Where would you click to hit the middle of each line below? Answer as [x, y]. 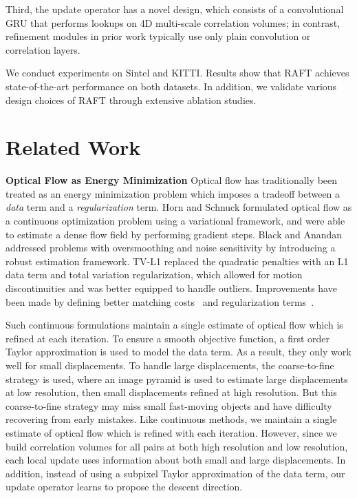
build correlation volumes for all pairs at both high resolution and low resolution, [177, 446]
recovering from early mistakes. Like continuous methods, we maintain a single [171, 419]
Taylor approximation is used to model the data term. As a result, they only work [178, 352]
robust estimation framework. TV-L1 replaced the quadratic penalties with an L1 [177, 261]
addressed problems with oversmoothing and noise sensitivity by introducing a [171, 248]
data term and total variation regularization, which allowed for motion [154, 274]
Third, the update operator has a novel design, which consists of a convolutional [175, 9]
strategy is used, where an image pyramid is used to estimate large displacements [177, 378]
